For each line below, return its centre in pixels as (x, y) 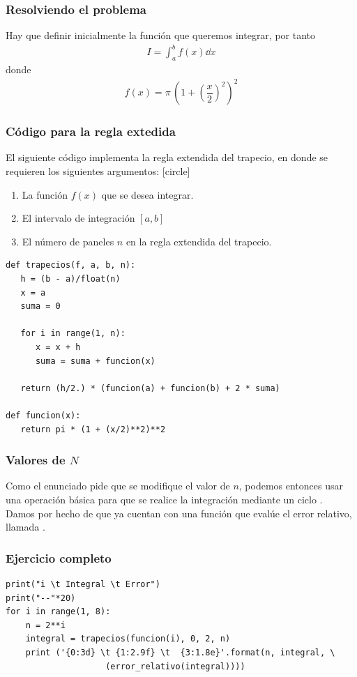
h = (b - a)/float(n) (70, 279)
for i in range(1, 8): (58, 612)
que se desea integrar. (147, 194)
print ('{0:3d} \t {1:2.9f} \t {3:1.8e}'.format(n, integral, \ (180, 652)
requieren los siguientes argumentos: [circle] (98, 171)
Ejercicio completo (59, 557)
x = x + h (58, 348)
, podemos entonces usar (291, 486)
